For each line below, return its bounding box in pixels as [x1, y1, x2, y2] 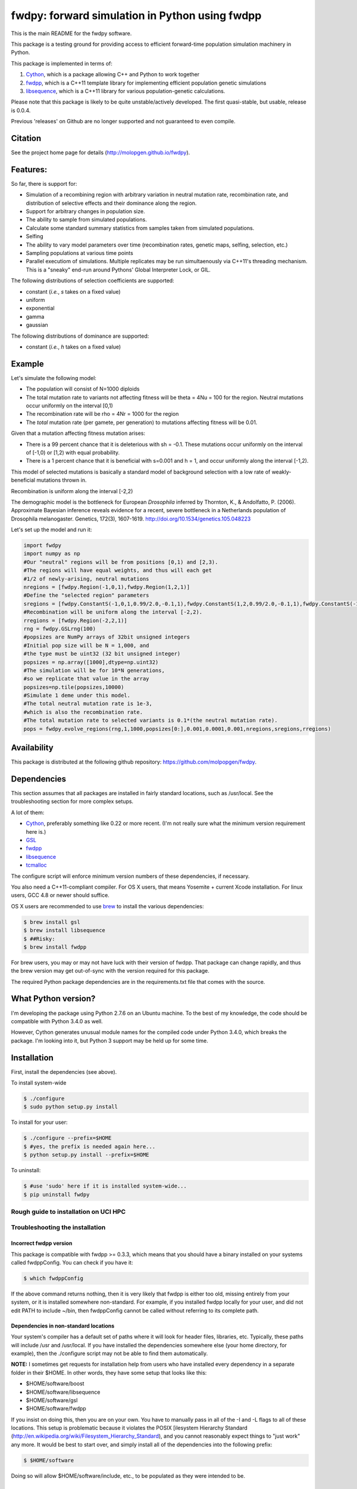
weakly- [271, 468, 292, 475]
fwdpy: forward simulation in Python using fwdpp [11, 9, 262, 22]
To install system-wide [11, 1079, 67, 1086]
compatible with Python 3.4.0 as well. [11, 1017, 104, 1024]
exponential [26, 304, 55, 312]
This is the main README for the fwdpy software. [11, 30, 132, 37]
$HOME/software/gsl [26, 1397, 78, 1404]
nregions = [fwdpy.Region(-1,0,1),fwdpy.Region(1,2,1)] [23, 584, 190, 590]
